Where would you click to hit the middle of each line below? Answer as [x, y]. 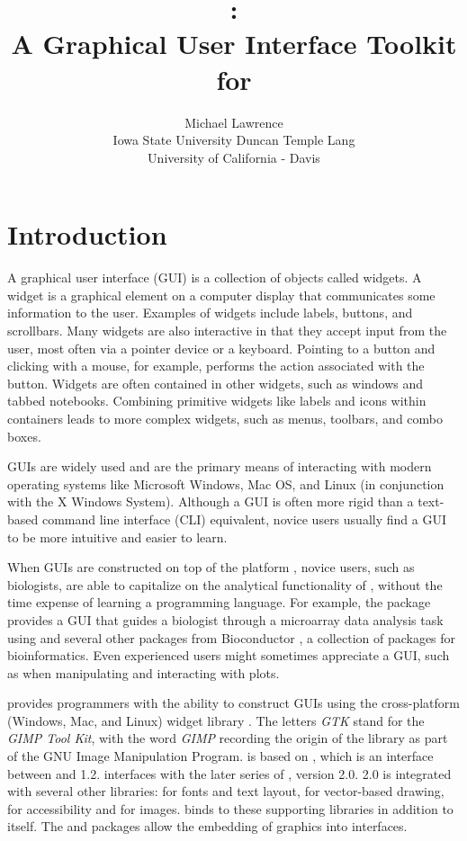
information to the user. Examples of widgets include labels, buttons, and [210, 313]
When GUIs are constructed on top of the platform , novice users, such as [211, 567]
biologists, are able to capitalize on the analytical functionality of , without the [225, 584]
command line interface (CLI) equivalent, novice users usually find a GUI [244, 519]
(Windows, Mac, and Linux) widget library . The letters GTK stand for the [216, 720]
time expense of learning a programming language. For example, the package [219, 602]
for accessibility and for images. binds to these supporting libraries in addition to [230, 808]
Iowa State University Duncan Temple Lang [234, 140]
